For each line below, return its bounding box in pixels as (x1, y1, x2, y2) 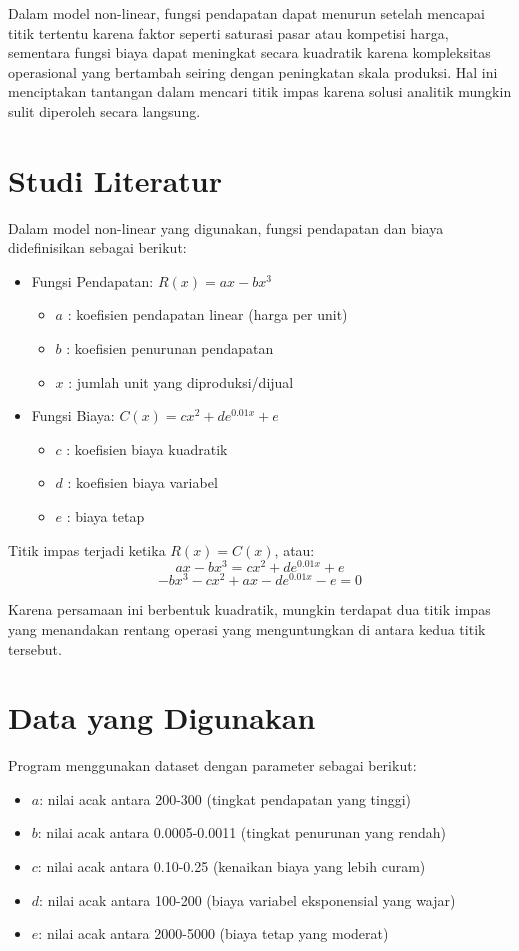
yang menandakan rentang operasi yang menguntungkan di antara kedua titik (8, 618, 486, 639)
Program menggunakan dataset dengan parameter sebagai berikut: (8, 755, 417, 776)
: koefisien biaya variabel (67, 472, 218, 493)
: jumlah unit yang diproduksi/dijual (68, 371, 294, 392)
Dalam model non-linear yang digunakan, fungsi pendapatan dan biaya (8, 217, 444, 238)
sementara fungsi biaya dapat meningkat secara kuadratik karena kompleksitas (8, 42, 491, 63)
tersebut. (8, 638, 62, 659)
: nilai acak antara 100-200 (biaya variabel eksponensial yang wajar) (39, 889, 456, 910)
